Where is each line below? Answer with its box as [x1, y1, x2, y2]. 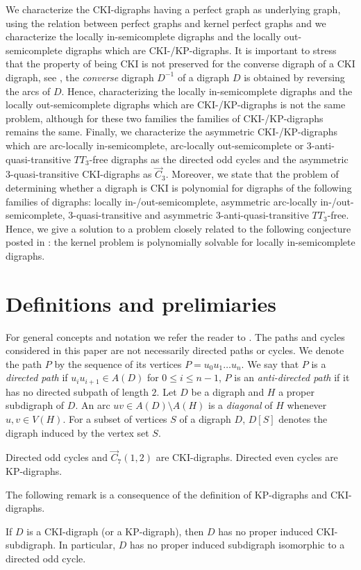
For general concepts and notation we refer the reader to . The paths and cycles [6, 329, 345, 344]
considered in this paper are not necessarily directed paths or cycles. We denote [6, 343, 344, 358]
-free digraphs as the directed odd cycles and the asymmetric [89, 151, 349, 166]
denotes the [278, 412, 328, 426]
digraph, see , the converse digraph [6, 69, 154, 84]
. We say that [241, 356, 299, 371]
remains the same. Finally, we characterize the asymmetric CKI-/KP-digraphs [6, 124, 338, 139]
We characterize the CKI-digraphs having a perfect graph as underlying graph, [6, 2, 341, 16]
